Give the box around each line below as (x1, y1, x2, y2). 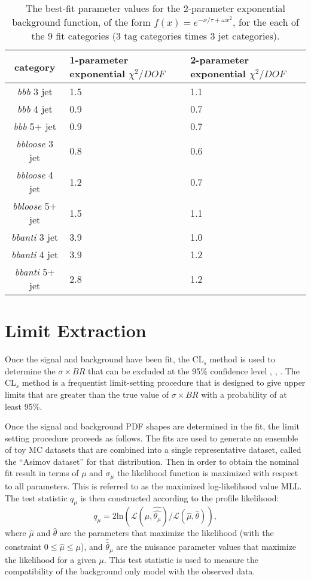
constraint (5, 540, 42, 553)
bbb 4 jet (17, 102, 53, 116)
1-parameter (69, 53, 129, 66)
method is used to (209, 353, 275, 365)
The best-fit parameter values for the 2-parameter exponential (25, 1, 286, 15)
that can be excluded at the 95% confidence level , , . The (87, 364, 300, 377)
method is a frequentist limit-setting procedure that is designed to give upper (22, 376, 306, 389)
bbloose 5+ (13, 199, 57, 213)
